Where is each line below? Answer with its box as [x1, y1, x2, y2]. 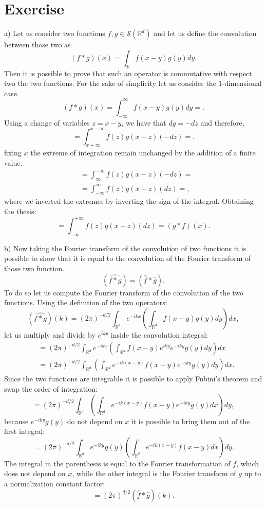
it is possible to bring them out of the [131, 415, 250, 426]
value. [4, 158, 23, 168]
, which [236, 458, 259, 468]
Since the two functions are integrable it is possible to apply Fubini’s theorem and [4, 373, 262, 384]
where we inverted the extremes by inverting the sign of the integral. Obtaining [4, 196, 254, 206]
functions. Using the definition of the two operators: [4, 297, 167, 308]
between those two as [4, 39, 71, 50]
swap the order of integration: [4, 383, 98, 394]
